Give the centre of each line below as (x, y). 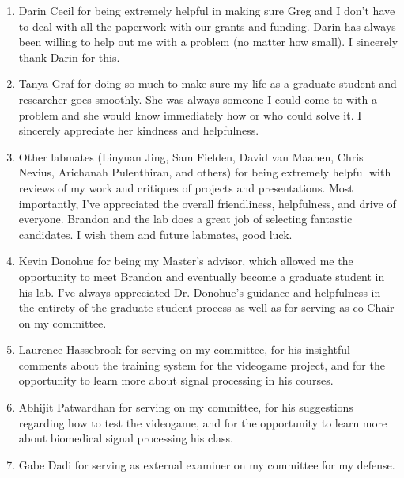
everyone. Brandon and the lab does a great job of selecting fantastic (185, 219)
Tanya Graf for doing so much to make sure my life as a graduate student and (208, 83)
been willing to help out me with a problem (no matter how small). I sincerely (208, 42)
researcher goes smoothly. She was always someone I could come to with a (198, 99)
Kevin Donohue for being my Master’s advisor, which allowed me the (186, 261)
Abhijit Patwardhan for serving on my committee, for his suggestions (186, 407)
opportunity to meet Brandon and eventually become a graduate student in (202, 276)
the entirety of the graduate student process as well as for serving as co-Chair (206, 307)
